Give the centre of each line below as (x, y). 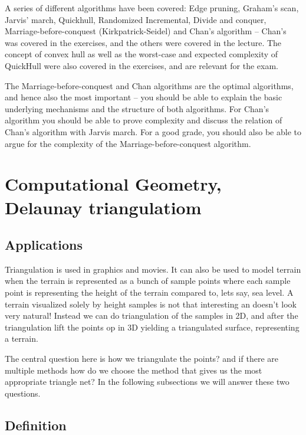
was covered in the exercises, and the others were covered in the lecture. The (143, 42)
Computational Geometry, (113, 184)
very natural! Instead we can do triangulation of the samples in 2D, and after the (152, 315)
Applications (44, 245)
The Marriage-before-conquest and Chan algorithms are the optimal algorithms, (149, 85)
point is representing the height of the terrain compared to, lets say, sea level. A (149, 292)
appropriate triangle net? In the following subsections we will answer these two (147, 382)
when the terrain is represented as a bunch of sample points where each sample (148, 281)
